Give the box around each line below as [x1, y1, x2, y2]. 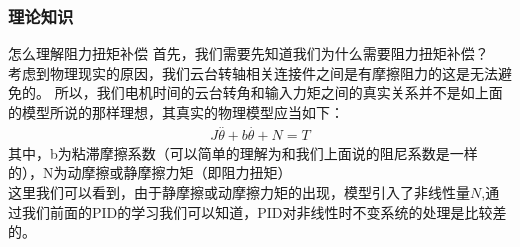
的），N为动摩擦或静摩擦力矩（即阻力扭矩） [8, 162, 292, 183]
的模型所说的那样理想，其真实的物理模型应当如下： [8, 102, 344, 122]
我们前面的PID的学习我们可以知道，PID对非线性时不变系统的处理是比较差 [21, 201, 507, 222]
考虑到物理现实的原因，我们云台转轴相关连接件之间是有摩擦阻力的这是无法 [8, 62, 498, 83]
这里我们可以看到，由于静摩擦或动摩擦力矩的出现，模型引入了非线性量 [8, 182, 470, 203]
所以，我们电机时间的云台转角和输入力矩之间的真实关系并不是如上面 [54, 82, 503, 103]
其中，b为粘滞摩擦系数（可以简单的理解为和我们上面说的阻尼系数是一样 [8, 142, 478, 163]
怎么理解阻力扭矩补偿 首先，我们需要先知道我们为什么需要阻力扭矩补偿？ [8, 43, 489, 64]
